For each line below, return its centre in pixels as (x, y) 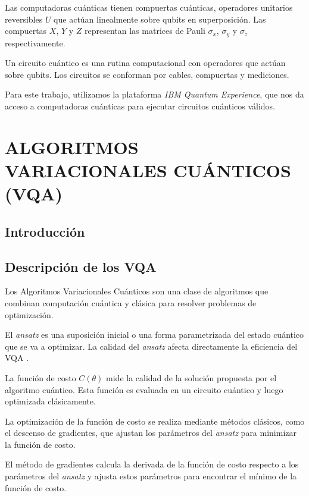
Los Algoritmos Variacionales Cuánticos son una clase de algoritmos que (137, 291)
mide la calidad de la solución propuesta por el (191, 377)
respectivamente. (35, 43)
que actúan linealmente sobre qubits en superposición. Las (160, 19)
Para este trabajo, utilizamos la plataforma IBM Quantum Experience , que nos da (154, 94)
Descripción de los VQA (81, 266)
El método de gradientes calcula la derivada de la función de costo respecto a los (152, 464)
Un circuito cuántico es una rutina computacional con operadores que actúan (145, 63)
